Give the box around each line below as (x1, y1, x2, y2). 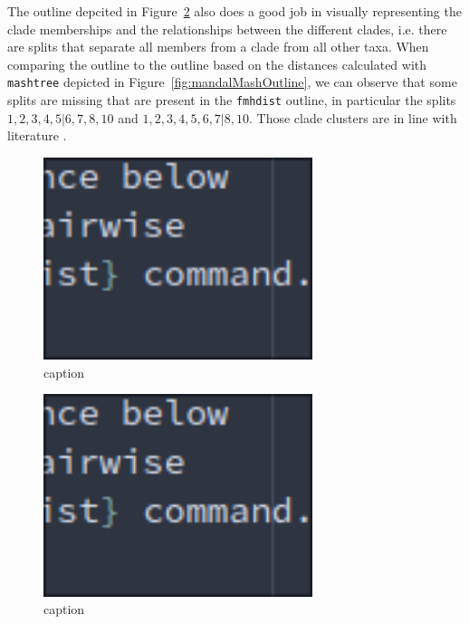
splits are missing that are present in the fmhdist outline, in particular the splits (7, 91, 456, 110)
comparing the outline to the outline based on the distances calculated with (7, 54, 427, 73)
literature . (7, 126, 67, 145)
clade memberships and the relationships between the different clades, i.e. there (7, 19, 447, 38)
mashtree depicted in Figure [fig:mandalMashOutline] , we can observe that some (7, 72, 457, 91)
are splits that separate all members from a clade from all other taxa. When (7, 37, 429, 56)
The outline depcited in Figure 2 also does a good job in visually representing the (7, 2, 462, 20)
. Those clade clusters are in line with (249, 108, 457, 127)
